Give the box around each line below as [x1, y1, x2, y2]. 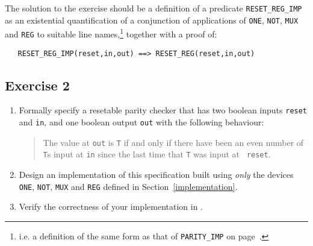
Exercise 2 [5, 75, 70, 94]
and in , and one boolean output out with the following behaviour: [19, 116, 264, 128]
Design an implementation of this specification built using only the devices [19, 168, 294, 181]
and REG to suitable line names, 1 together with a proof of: [5, 26, 217, 40]
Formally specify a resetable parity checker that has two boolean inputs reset [19, 104, 308, 116]
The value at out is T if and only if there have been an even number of [43, 136, 304, 148]
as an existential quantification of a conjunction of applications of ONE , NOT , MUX [5, 13, 299, 26]
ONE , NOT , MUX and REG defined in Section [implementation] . [19, 180, 238, 192]
